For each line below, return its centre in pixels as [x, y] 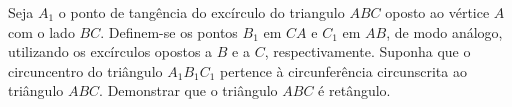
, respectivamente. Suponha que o [367, 51]
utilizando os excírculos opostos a [110, 51]
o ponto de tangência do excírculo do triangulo [201, 12]
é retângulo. [354, 90]
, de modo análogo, [444, 31]
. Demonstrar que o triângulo [188, 90]
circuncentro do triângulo [85, 70]
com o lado [41, 31]
